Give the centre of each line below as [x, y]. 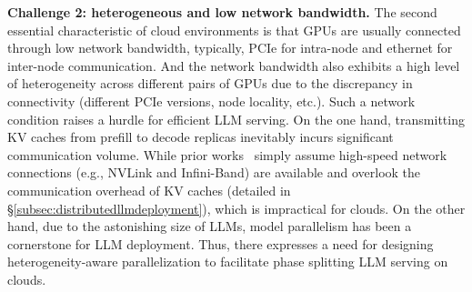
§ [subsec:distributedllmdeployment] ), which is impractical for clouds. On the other [236, 208]
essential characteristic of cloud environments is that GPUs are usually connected [234, 30]
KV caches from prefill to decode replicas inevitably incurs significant [201, 137]
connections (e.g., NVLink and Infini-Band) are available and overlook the [214, 172]
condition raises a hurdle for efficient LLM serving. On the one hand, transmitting [236, 119]
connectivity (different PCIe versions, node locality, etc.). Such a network [211, 101]
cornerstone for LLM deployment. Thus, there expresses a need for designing [221, 243]
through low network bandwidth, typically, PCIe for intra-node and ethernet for [230, 48]
